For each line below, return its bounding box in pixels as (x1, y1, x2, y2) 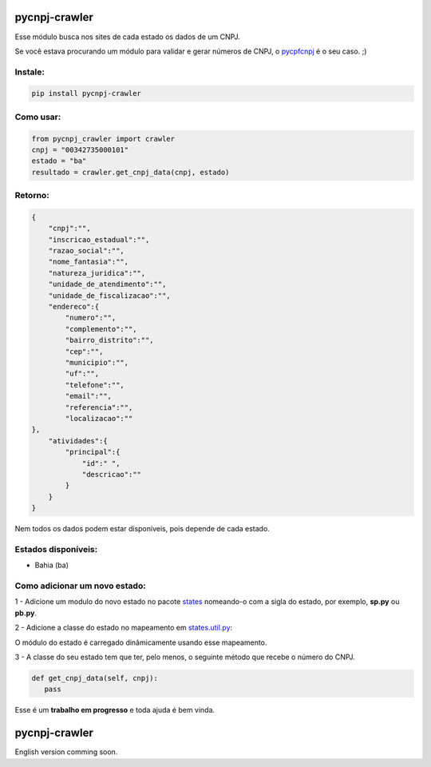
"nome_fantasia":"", (48, 257, 129, 267)
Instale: (14, 66, 45, 77)
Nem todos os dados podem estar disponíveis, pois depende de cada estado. (14, 524, 271, 534)
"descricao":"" (81, 470, 141, 479)
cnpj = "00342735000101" (31, 145, 129, 154)
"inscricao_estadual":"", (48, 235, 150, 244)
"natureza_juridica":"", (48, 268, 146, 277)
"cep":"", (65, 347, 104, 356)
